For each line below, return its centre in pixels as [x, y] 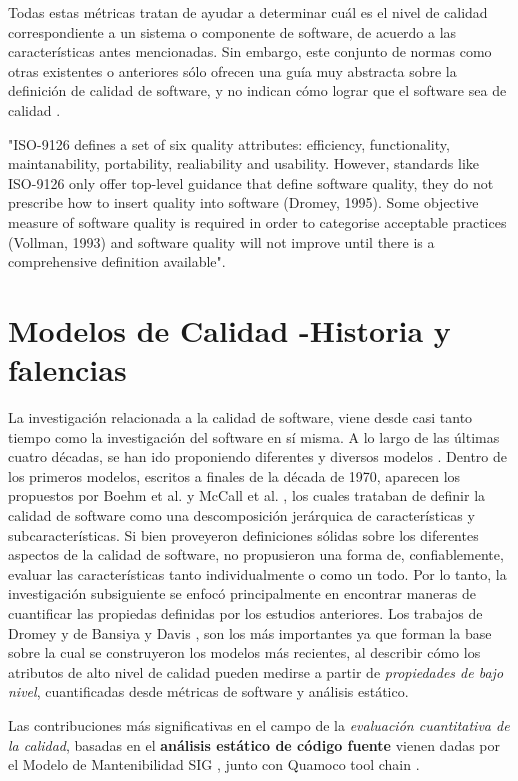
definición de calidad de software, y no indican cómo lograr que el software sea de [257, 90]
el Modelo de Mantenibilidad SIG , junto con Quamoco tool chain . [214, 764]
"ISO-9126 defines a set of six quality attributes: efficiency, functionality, [229, 143]
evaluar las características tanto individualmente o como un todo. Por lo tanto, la [257, 573]
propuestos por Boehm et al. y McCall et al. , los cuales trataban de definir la [247, 495]
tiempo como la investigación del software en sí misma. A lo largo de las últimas [254, 436]
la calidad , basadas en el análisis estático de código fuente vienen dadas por [254, 744]
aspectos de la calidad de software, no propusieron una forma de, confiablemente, [256, 554]
